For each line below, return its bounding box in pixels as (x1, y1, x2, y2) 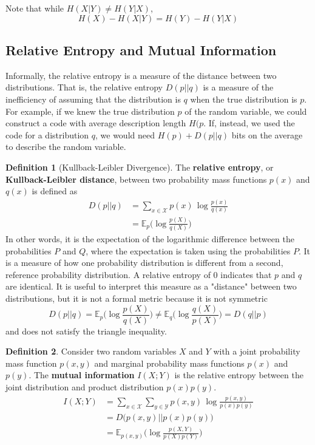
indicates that (220, 268, 272, 280)
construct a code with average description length (5, 117, 186, 129)
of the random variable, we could (185, 104, 307, 117)
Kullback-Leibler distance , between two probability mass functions (5, 172, 267, 185)
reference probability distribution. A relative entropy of (5, 268, 211, 280)
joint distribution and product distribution (5, 381, 164, 393)
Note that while (5, 2, 64, 14)
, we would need (95, 128, 155, 141)
